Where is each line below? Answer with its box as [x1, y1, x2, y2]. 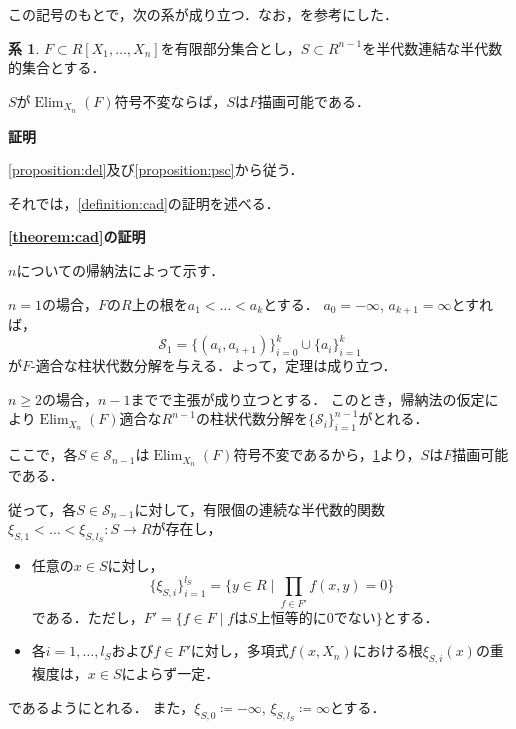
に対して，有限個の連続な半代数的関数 [134, 498, 386, 519]
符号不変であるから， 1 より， [233, 444, 421, 465]
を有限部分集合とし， [160, 37, 301, 58]
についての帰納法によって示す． [16, 260, 225, 281]
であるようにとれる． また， [8, 696, 195, 717]
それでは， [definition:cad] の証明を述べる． [8, 192, 280, 213]
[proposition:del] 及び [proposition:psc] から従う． [8, 159, 304, 180]
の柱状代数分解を [195, 408, 308, 429]
